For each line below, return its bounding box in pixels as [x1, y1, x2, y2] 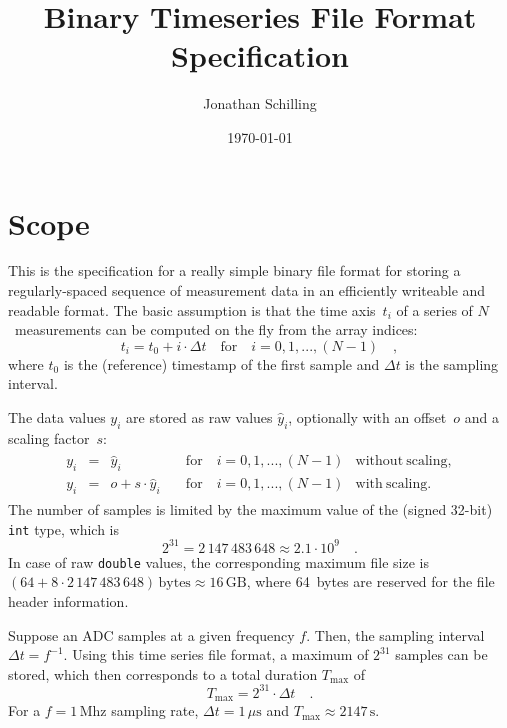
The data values [8, 407, 106, 427]
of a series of [396, 299, 473, 320]
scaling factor [8, 427, 90, 448]
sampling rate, [111, 700, 199, 721]
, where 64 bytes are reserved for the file [246, 571, 495, 592]
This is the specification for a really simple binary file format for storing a [8, 260, 461, 281]
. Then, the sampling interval [306, 624, 485, 645]
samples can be [395, 644, 488, 665]
